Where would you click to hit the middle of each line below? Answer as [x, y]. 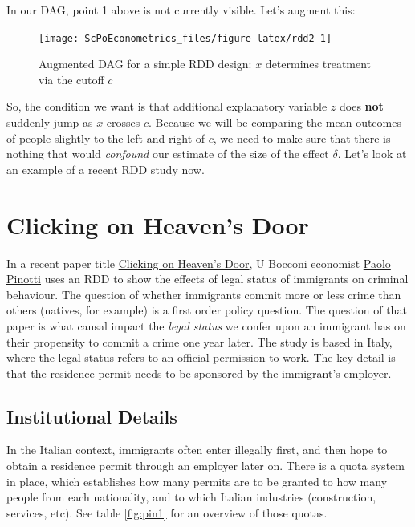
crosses [123, 122]
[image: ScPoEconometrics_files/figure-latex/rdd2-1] [185, 38]
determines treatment [318, 64]
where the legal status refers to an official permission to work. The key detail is [201, 357]
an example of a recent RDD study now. [106, 169]
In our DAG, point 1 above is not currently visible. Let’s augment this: [181, 10]
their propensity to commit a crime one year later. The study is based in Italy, [199, 341]
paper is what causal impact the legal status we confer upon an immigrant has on [206, 325]
